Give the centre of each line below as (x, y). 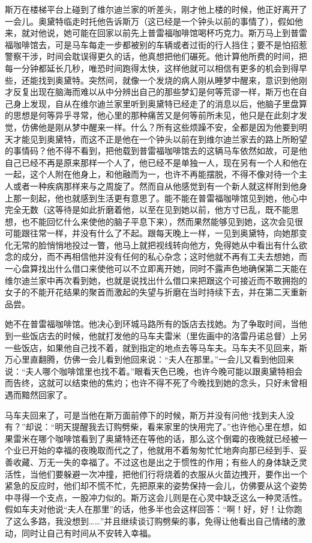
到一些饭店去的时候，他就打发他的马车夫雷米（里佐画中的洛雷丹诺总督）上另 (156, 336)
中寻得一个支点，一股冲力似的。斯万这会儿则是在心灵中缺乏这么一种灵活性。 (156, 497)
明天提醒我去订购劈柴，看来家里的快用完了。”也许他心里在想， (176, 427)
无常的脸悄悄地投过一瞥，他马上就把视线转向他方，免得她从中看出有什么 (156, 244)
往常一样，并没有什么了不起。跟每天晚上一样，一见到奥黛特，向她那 (164, 233)
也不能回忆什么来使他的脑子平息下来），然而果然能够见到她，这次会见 (158, 221)
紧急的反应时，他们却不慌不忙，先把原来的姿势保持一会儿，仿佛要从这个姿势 (156, 486)
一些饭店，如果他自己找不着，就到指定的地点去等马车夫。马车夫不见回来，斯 (156, 347)
